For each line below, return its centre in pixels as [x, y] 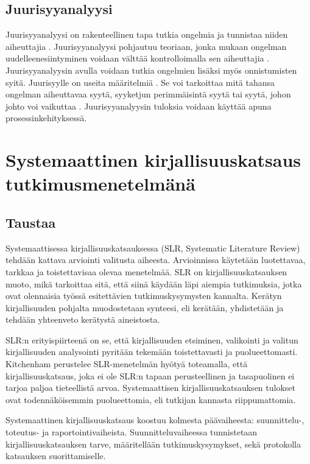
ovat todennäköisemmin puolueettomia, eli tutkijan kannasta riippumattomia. [151, 399]
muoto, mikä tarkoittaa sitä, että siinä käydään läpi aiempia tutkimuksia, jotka [154, 283]
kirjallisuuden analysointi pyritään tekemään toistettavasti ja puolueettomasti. [152, 352]
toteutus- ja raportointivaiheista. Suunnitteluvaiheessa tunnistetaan [132, 432]
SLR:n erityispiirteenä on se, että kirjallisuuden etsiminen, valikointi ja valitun [152, 339]
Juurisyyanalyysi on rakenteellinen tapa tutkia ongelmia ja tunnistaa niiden [147, 34]
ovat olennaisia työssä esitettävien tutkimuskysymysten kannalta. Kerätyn [144, 296]
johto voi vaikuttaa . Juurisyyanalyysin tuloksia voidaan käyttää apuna [139, 106]
